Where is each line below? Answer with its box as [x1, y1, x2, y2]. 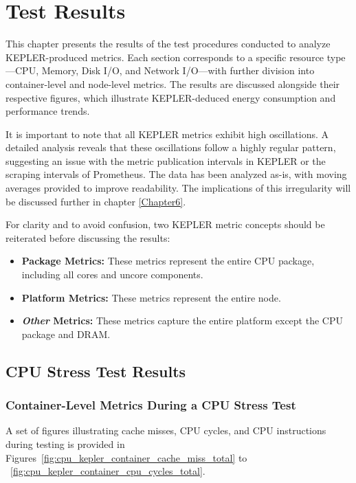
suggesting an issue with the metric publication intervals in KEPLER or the [5, 153, 326, 168]
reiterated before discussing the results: [5, 230, 170, 245]
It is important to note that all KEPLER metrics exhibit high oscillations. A [5, 126, 329, 141]
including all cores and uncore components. [21, 267, 203, 282]
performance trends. [5, 104, 90, 118]
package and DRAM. [21, 326, 111, 341]
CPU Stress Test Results [5, 360, 186, 381]
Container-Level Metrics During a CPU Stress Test [5, 396, 296, 414]
